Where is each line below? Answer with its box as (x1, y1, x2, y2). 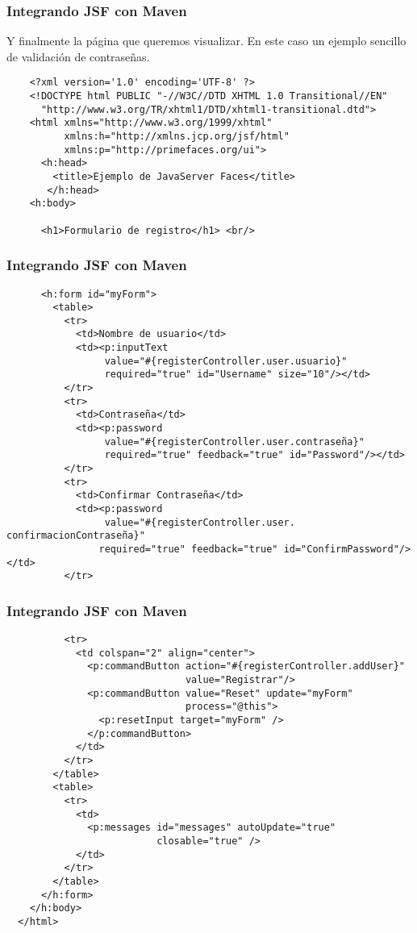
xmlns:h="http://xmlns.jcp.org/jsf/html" (64, 131, 290, 143)
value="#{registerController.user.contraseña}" (104, 435, 365, 448)
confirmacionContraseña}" (6, 530, 145, 542)
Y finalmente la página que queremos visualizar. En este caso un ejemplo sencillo (6, 32, 407, 49)
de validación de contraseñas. (6, 48, 150, 65)
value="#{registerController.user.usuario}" (104, 355, 348, 367)
